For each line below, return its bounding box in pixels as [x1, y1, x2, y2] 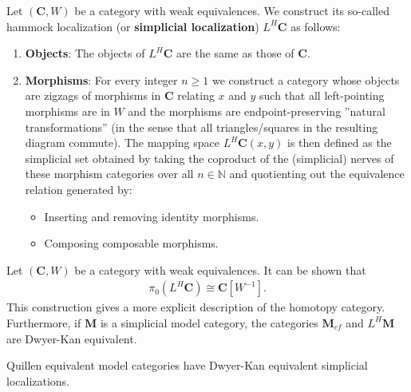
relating [177, 87, 215, 104]
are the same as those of [176, 45, 294, 61]
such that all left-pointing [259, 87, 385, 104]
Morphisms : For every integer [25, 71, 178, 88]
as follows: [290, 18, 341, 34]
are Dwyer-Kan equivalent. [6, 330, 137, 346]
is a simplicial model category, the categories [100, 314, 318, 331]
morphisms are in [25, 102, 110, 119]
